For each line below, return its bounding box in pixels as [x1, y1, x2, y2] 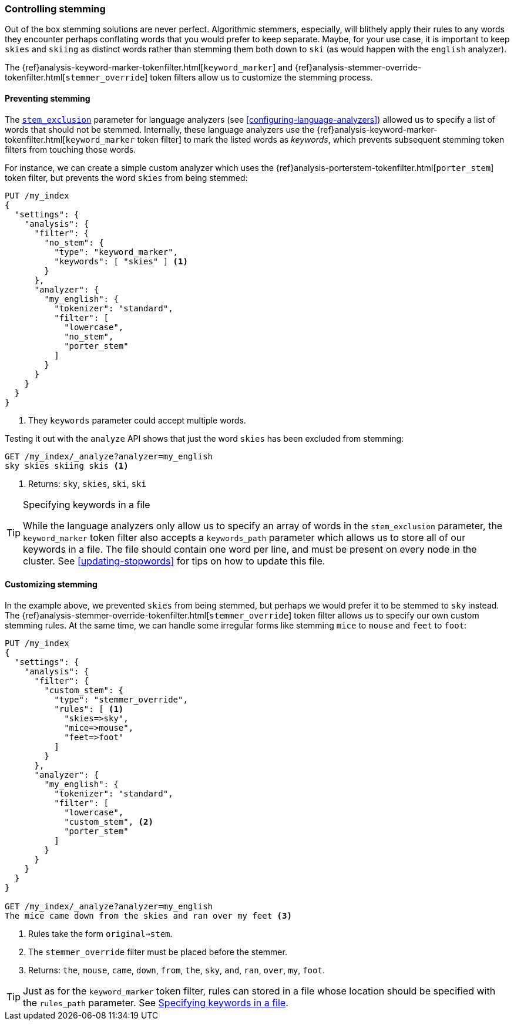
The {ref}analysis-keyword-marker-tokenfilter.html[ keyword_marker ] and [5, 62, 293, 73]
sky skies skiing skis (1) [5, 461, 129, 471]
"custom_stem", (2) [64, 816, 153, 826]
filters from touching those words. [5, 144, 136, 154]
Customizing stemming [5, 579, 98, 590]
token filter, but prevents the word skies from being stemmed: [5, 172, 248, 183]
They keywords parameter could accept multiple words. [28, 415, 246, 425]
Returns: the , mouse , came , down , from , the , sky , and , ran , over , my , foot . [28, 964, 325, 975]
